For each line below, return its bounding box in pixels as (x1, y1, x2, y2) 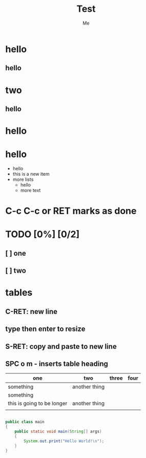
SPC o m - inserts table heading (5, 359, 109, 368)
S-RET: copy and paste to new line (5, 342, 117, 351)
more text (20, 188, 41, 194)
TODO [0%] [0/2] (5, 228, 80, 240)
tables (5, 287, 33, 299)
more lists (12, 176, 34, 182)
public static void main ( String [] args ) (14, 429, 102, 434)
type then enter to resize (5, 325, 86, 334)
